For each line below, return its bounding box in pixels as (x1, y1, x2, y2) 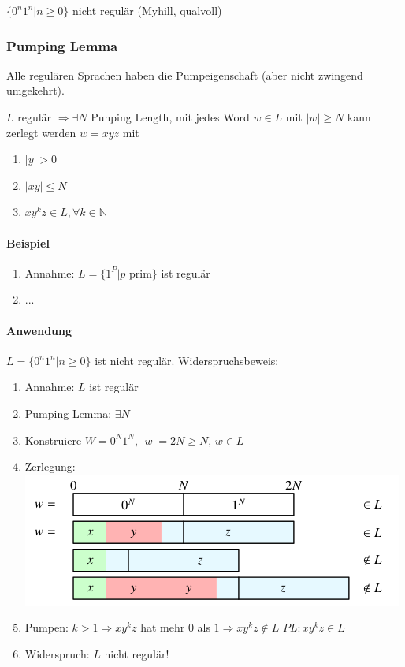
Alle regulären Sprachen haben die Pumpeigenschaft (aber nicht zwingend (6, 66, 363, 83)
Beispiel (6, 234, 50, 251)
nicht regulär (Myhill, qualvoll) (72, 2, 222, 18)
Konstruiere (24, 431, 82, 448)
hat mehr (140, 619, 185, 635)
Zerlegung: (24, 458, 76, 475)
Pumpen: (24, 619, 69, 635)
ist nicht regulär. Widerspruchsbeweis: (95, 352, 279, 368)
